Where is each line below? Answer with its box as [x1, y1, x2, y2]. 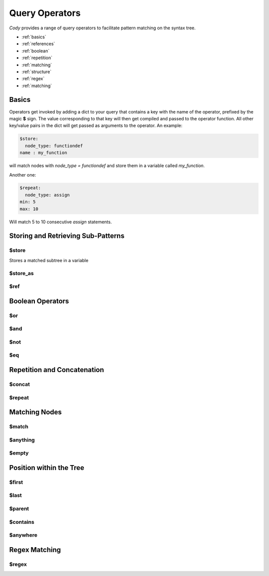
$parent [9, 505, 29, 512]
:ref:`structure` [21, 69, 52, 75]
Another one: [9, 172, 36, 178]
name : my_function [19, 150, 67, 156]
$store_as [9, 270, 34, 277]
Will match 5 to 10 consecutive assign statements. [9, 219, 112, 225]
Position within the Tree [9, 463, 85, 472]
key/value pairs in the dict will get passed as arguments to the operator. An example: [9, 122, 183, 129]
